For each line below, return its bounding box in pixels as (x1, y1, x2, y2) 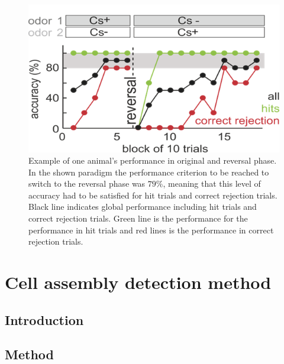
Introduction (5, 310, 84, 329)
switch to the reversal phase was (28, 177, 146, 190)
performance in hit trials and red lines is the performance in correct (28, 223, 274, 236)
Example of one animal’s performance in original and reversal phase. (28, 154, 277, 167)
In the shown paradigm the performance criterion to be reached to (28, 165, 269, 178)
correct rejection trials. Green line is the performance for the (28, 212, 248, 225)
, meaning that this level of (163, 177, 261, 190)
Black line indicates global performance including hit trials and (28, 200, 257, 213)
